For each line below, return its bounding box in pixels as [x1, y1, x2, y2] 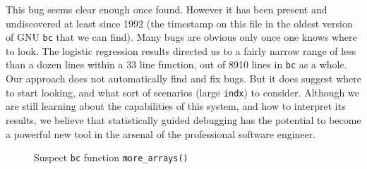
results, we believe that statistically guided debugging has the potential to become [6, 112, 361, 127]
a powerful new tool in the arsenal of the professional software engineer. [6, 126, 316, 141]
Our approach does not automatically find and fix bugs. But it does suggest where [6, 71, 361, 86]
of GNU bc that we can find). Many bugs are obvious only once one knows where [6, 30, 357, 44]
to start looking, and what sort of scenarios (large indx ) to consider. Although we [6, 84, 359, 99]
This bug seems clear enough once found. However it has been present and [6, 2, 327, 16]
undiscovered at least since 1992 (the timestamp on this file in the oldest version [6, 15, 353, 30]
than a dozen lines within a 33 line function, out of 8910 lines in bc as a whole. [6, 57, 347, 72]
